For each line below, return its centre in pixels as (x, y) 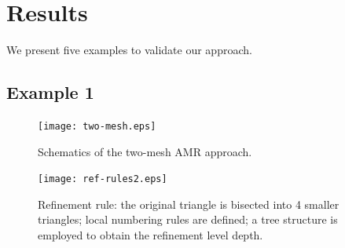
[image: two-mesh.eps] (97, 126)
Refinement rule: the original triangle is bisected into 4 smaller (189, 204)
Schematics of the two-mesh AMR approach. (145, 151)
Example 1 (50, 92)
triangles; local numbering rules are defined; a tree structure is (188, 219)
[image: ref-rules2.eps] (103, 179)
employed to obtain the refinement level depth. (150, 235)
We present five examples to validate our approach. (129, 50)
